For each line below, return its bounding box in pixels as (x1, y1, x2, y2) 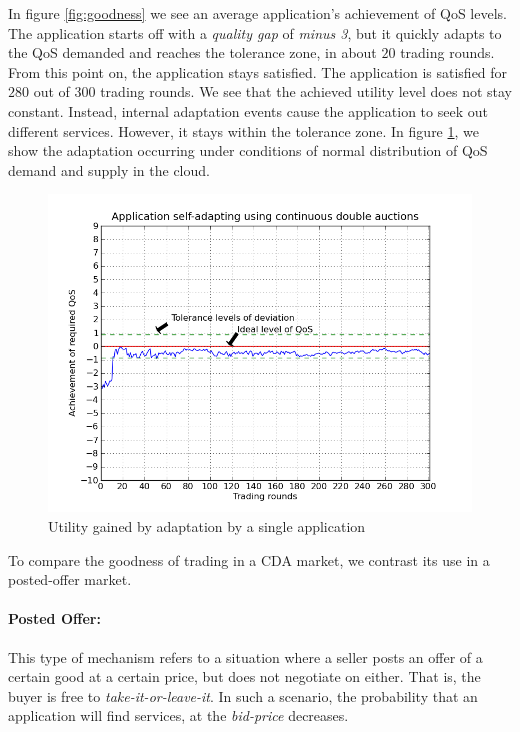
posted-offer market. (8, 569, 132, 590)
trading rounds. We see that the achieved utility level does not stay (100, 81, 512, 102)
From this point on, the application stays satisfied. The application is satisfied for (8, 61, 508, 82)
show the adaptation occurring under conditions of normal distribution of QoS (8, 140, 488, 161)
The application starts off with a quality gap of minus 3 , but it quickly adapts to (8, 22, 502, 43)
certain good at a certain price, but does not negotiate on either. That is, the (8, 666, 481, 687)
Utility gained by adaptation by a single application (48, 515, 366, 536)
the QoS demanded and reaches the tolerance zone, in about (8, 42, 377, 63)
